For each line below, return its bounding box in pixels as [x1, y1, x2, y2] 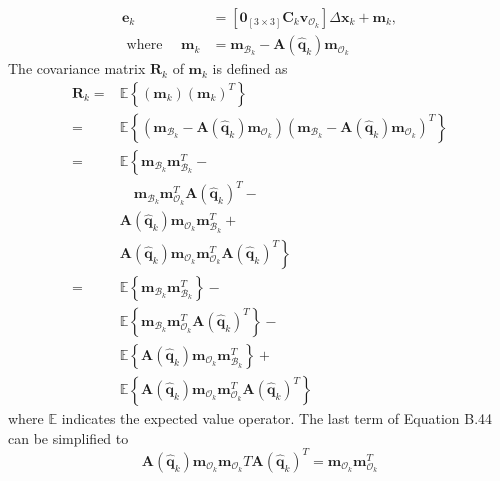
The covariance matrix [8, 58, 146, 79]
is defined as [212, 58, 288, 79]
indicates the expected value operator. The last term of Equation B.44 [61, 408, 493, 429]
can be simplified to [8, 427, 129, 448]
